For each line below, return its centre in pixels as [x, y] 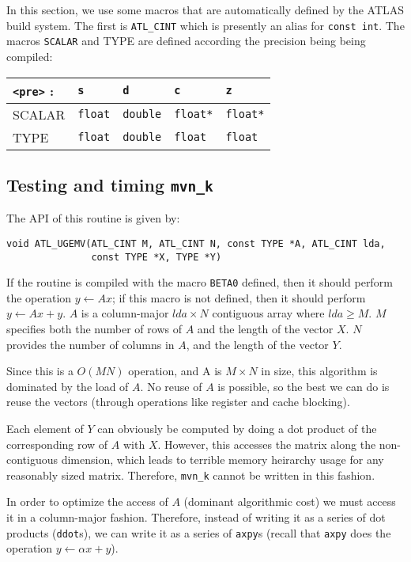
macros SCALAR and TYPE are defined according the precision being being [186, 41]
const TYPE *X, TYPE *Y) [156, 257]
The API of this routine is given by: [93, 218]
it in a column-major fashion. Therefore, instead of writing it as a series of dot [196, 517]
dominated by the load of [68, 386]
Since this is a [40, 371]
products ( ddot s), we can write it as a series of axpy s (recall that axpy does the [199, 532]
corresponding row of [57, 444]
